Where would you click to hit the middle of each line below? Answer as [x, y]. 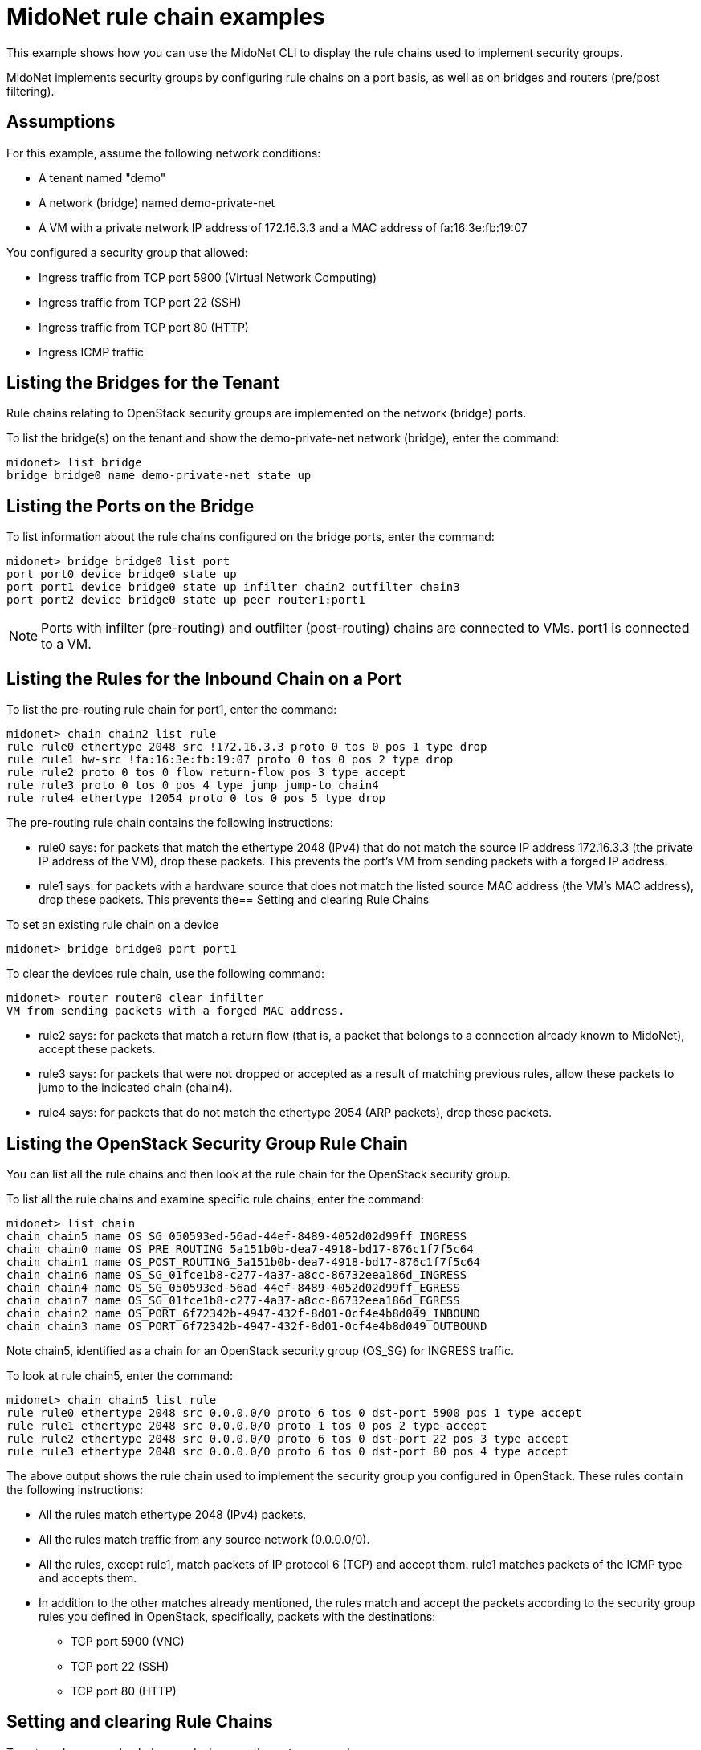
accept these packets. [97, 1049]
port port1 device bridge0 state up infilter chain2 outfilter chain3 [233, 587]
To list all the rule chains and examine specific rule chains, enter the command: [215, 1199]
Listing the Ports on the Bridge [130, 506]
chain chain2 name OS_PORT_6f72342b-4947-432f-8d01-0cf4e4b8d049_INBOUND [244, 1313]
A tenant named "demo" [102, 177]
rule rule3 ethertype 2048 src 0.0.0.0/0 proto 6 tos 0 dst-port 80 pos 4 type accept [287, 1451]
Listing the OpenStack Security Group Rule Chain [207, 1143]
